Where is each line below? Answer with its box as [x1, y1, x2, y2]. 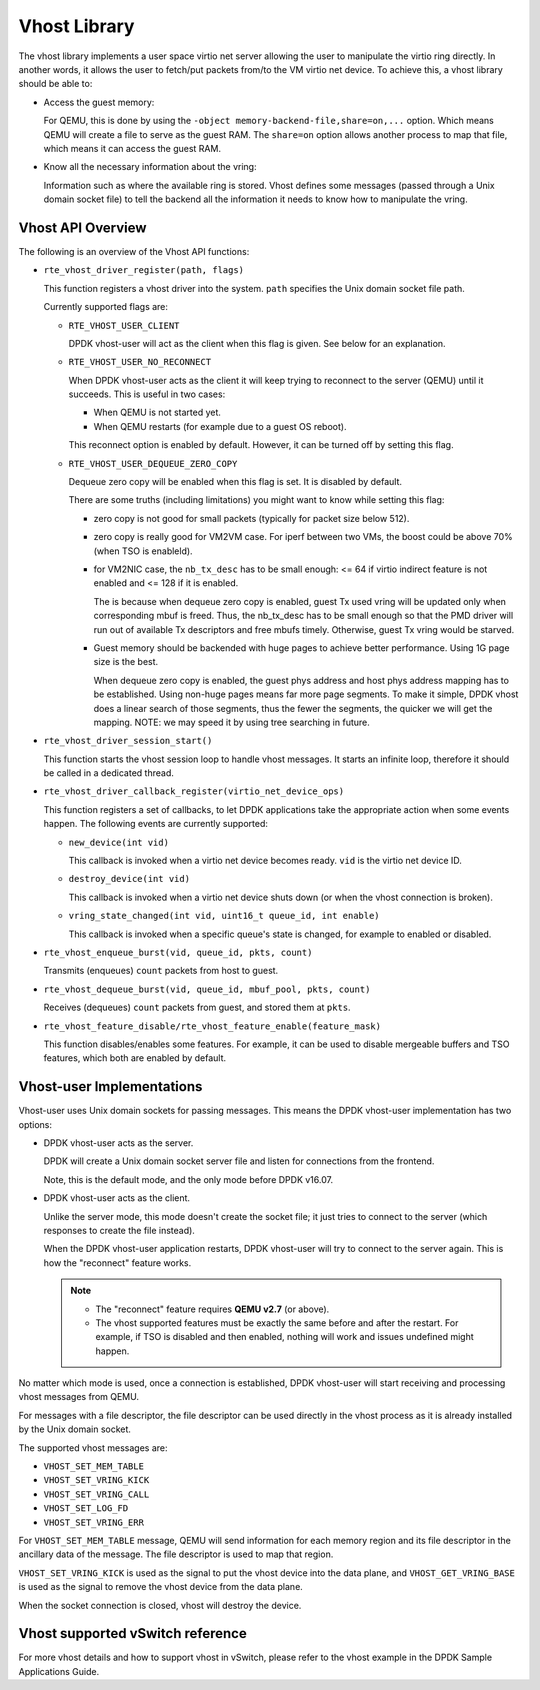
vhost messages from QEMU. [18, 1391, 140, 1403]
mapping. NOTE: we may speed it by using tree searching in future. [93, 716, 370, 728]
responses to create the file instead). [43, 1224, 195, 1236]
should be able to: [18, 78, 93, 90]
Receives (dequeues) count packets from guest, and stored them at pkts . [43, 1001, 351, 1014]
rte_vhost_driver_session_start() [43, 735, 213, 747]
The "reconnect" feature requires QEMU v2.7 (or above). [95, 1303, 330, 1315]
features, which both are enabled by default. [43, 1052, 227, 1064]
